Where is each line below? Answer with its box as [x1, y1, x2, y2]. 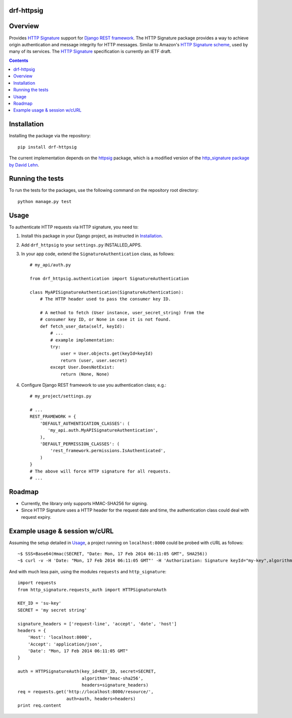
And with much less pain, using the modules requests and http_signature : [9, 568, 166, 574]
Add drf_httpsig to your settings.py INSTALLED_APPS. [21, 242, 142, 248]
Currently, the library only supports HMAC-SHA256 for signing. [21, 500, 148, 506]
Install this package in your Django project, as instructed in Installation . [21, 233, 163, 239]
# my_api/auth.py [30, 262, 71, 268]
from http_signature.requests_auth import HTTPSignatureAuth [18, 587, 166, 592]
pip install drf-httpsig [18, 144, 77, 150]
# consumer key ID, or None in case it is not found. [39, 317, 171, 322]
